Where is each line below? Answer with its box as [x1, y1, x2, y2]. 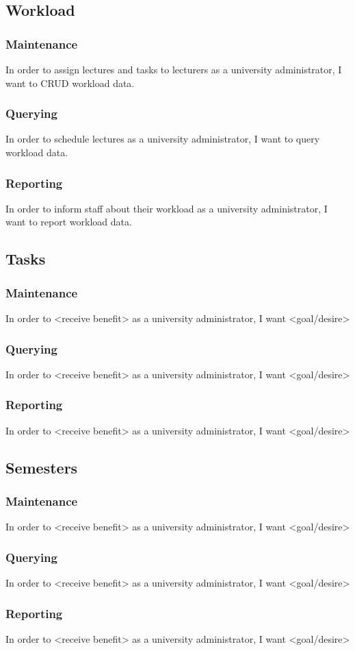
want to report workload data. [5, 214, 132, 229]
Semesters [5, 456, 78, 478]
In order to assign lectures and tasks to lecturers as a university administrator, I [5, 62, 342, 76]
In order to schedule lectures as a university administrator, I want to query [5, 132, 320, 146]
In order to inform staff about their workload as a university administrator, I [5, 201, 328, 215]
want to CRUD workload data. [5, 75, 135, 90]
